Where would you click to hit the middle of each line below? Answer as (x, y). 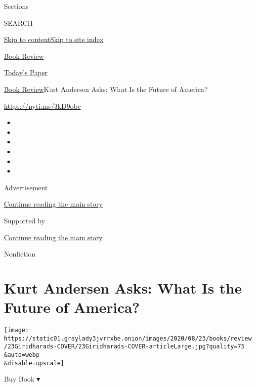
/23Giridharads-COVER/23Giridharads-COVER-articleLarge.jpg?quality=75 (124, 347)
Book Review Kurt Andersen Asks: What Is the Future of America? (106, 89)
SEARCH (19, 22)
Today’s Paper (26, 72)
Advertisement (26, 187)
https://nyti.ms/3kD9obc (43, 106)
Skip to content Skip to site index (54, 39)
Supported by (24, 220)
